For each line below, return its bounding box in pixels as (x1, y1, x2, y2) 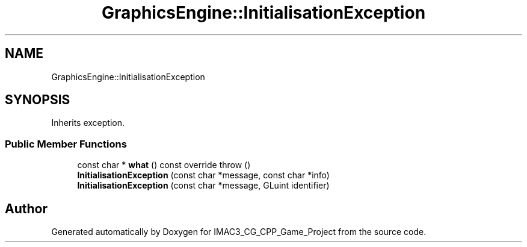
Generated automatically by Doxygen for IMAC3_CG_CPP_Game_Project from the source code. (51, 227, 427, 237)
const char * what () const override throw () (77, 160, 251, 170)
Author (5, 201, 48, 216)
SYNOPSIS (5, 92, 70, 108)
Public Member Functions (5, 137, 127, 150)
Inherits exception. (51, 117, 125, 128)
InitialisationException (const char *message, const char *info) (77, 170, 330, 181)
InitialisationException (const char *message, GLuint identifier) (77, 180, 330, 191)
